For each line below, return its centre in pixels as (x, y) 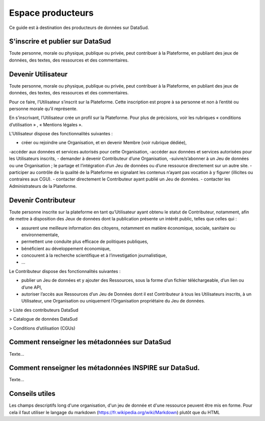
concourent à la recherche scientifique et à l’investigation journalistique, (94, 255)
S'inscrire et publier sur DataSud (60, 42)
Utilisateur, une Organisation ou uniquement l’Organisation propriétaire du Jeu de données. (113, 301)
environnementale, (40, 235)
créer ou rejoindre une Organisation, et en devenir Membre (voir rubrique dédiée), (104, 143)
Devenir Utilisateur (39, 74)
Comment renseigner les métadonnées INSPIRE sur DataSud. (105, 368)
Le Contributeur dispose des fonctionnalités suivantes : (65, 271)
